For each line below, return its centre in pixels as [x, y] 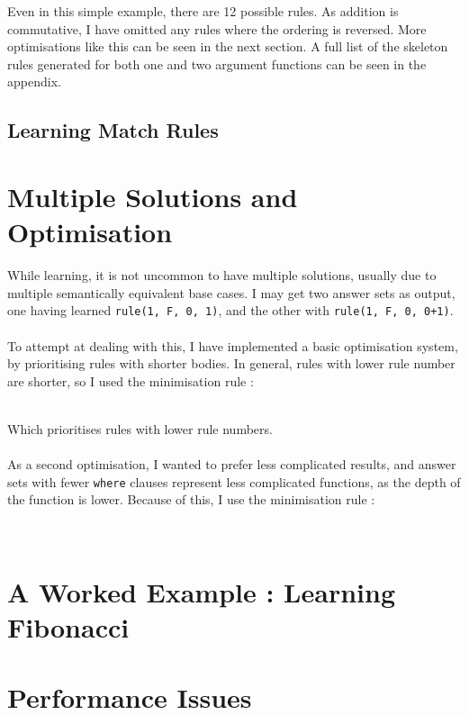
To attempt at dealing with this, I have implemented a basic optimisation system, [233, 345]
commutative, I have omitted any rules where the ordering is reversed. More [217, 28]
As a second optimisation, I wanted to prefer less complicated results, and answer [232, 464]
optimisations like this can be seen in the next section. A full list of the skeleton [228, 46]
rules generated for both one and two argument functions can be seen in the [217, 63]
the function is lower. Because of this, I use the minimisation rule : [191, 499]
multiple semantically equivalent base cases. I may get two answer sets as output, [231, 292]
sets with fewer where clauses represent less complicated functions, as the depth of [234, 481]
